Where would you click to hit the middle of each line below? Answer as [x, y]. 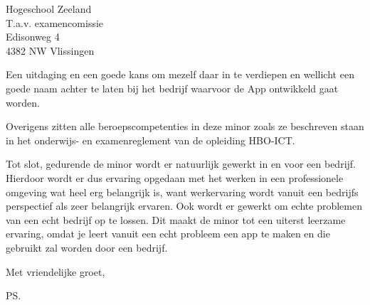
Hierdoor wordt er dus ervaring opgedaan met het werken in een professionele [175, 177]
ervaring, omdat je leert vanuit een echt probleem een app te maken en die [168, 234]
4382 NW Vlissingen [50, 50]
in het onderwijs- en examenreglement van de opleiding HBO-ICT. [150, 140]
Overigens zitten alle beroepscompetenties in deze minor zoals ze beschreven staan [185, 126]
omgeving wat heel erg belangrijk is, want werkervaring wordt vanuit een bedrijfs [182, 192]
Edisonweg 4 [33, 37]
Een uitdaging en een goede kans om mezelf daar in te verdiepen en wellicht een [180, 74]
